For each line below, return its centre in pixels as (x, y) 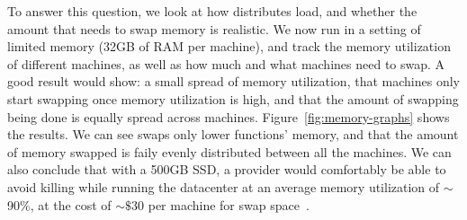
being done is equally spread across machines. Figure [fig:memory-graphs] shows (229, 116)
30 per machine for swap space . (220, 204)
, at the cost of (71, 204)
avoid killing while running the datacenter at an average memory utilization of (224, 186)
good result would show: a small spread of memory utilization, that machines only (233, 81)
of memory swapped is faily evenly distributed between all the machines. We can (229, 151)
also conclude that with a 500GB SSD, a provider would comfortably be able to (227, 169)
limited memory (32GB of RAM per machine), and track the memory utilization (229, 46)
